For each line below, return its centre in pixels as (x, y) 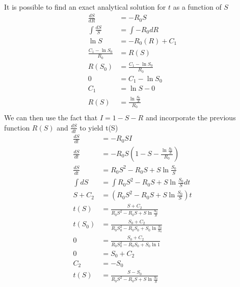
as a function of (197, 7)
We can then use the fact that (51, 118)
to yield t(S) (99, 127)
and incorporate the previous (191, 118)
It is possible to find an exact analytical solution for (85, 7)
